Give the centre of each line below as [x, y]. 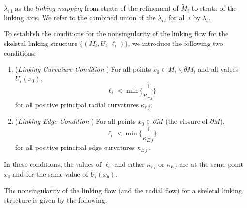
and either [130, 164]
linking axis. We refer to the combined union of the [80, 17]
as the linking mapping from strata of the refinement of [97, 8]
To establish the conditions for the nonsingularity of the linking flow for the [116, 34]
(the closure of [186, 121]
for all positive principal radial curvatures [77, 104]
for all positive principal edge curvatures [75, 147]
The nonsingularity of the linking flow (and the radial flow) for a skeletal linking [123, 190]
